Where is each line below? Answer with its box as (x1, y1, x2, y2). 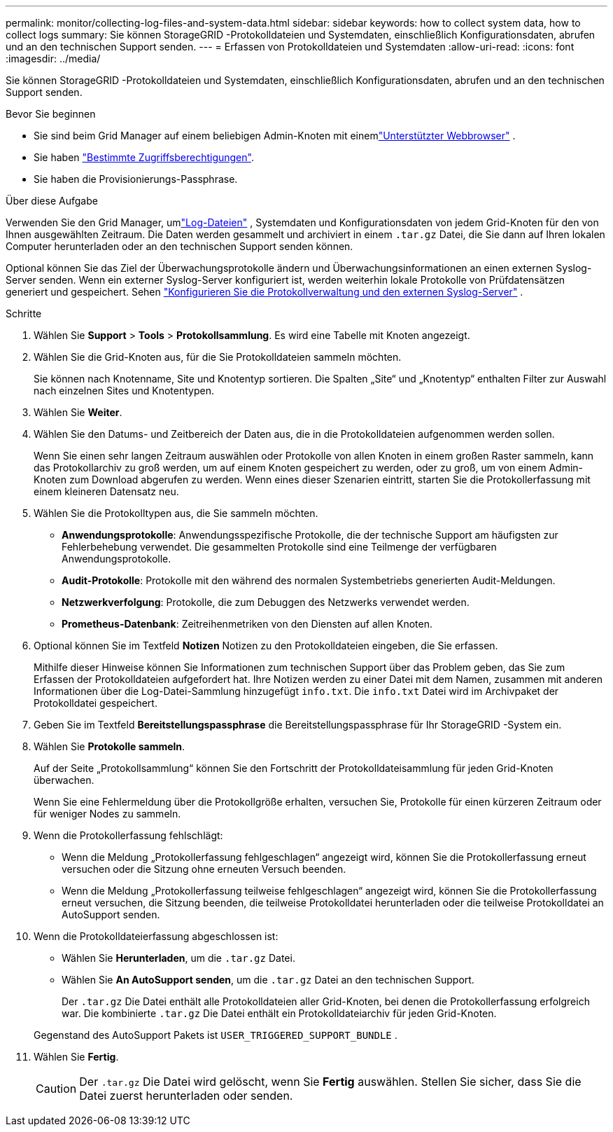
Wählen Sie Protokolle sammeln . (34, 740, 185, 752)
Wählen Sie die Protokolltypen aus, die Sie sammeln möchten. (34, 507, 318, 519)
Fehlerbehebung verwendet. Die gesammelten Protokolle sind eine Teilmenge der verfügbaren (62, 541, 497, 553)
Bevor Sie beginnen (6, 108, 96, 120)
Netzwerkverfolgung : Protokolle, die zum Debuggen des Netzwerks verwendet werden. (62, 596, 470, 608)
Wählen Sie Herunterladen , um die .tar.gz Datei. (62, 952, 295, 964)
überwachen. (34, 774, 94, 786)
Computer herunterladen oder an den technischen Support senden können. (6, 240, 353, 252)
